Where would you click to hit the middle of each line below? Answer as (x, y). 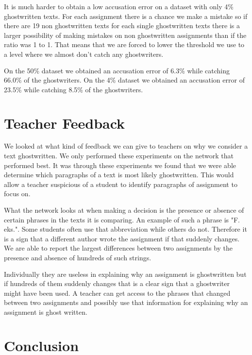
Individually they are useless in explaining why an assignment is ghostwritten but (125, 274)
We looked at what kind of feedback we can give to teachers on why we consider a (126, 146)
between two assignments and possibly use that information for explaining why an (126, 302)
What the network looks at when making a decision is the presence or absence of (124, 210)
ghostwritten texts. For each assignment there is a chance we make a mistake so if (126, 16)
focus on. (17, 194)
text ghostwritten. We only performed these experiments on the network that (119, 156)
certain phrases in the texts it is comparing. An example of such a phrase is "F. (122, 219)
